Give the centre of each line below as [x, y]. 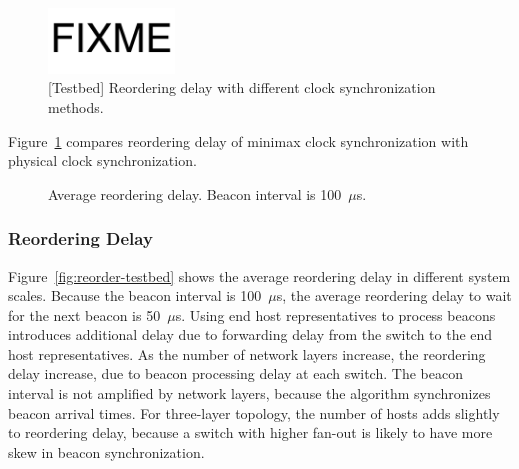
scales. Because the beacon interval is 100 [135, 295]
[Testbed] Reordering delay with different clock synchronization [242, 87]
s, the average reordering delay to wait [394, 295]
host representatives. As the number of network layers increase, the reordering [247, 353]
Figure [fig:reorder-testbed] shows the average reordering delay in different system [259, 275]
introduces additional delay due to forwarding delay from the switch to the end [250, 334]
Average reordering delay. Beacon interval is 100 [195, 193]
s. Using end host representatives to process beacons [335, 314]
